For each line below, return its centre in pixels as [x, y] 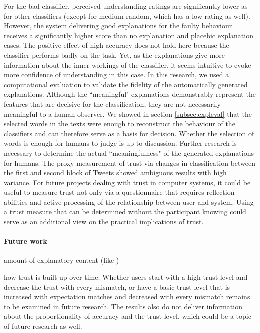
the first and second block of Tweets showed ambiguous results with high [115, 173]
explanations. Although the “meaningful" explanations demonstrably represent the [130, 94]
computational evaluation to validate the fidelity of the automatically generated [126, 84]
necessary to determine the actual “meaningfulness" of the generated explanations [129, 153]
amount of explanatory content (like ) [62, 260]
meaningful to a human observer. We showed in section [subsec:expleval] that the [128, 114]
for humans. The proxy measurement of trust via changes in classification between [130, 163]
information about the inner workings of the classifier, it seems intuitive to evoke [128, 65]
